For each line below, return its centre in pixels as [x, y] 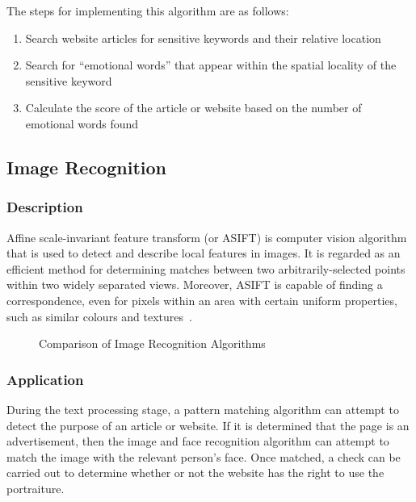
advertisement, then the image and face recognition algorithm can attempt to [198, 441]
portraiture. [36, 488]
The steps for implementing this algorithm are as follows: [148, 10]
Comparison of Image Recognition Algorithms [152, 343]
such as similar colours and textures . [99, 316]
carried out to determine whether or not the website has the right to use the [195, 473]
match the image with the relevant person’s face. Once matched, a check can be [204, 456]
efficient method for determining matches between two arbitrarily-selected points [206, 268]
